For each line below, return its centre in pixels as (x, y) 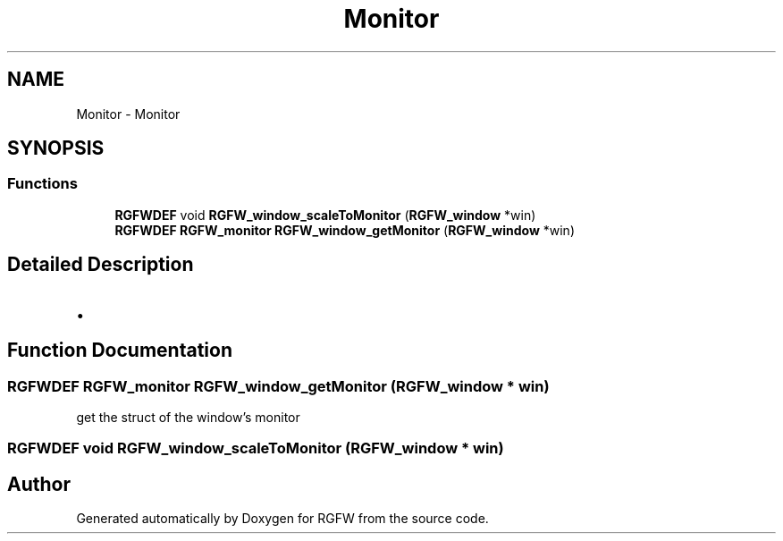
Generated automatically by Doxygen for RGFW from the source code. (282, 519)
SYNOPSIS (56, 148)
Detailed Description (101, 265)
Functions (42, 184)
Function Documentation (120, 351)
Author (39, 484)
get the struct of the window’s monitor (188, 417)
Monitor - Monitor (128, 114)
